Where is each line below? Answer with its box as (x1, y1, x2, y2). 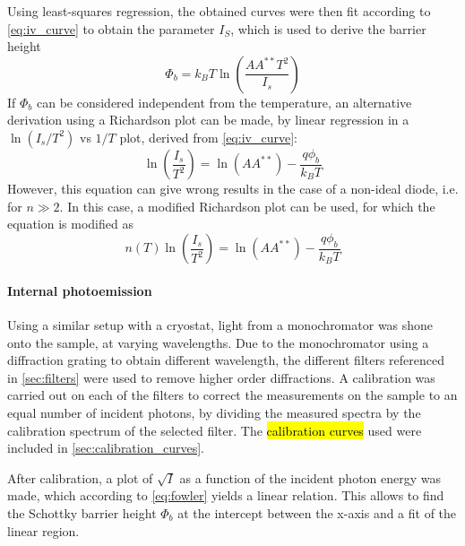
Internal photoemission (7, 281, 152, 299)
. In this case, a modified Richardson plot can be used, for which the (59, 196, 435, 215)
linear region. (7, 521, 80, 540)
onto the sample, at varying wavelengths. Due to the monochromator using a (7, 333, 429, 351)
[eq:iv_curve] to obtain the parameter (7, 19, 215, 38)
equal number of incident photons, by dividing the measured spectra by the (7, 403, 421, 421)
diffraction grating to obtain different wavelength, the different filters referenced (7, 351, 445, 369)
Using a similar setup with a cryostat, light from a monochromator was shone (7, 316, 434, 334)
